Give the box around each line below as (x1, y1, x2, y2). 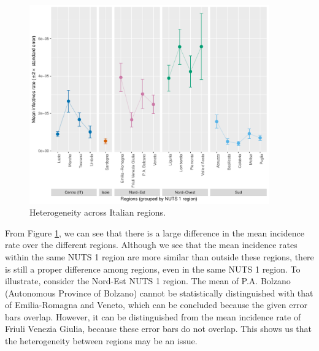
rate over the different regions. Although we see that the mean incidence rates (5, 238, 298, 251)
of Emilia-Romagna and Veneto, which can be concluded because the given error (5, 298, 307, 311)
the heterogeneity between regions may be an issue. (5, 334, 198, 347)
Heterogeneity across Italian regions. (29, 206, 166, 219)
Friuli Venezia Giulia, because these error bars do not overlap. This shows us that (5, 322, 312, 335)
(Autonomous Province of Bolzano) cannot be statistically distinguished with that (5, 286, 313, 299)
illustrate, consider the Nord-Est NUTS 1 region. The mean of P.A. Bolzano (5, 274, 291, 287)
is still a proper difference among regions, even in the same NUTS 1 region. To (5, 262, 301, 275)
